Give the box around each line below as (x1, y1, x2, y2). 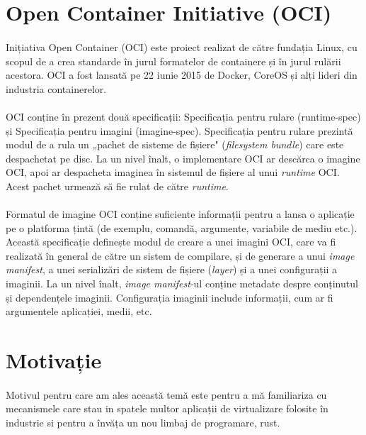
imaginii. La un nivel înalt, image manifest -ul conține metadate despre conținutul (6, 276, 358, 291)
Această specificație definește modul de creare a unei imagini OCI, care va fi (6, 234, 336, 249)
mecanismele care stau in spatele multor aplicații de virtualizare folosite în (6, 401, 328, 416)
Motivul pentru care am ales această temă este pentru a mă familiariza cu (6, 387, 327, 402)
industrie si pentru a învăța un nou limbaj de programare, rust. (6, 415, 280, 429)
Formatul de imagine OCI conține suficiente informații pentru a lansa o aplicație (6, 207, 355, 221)
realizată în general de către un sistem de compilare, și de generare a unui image (6, 248, 355, 263)
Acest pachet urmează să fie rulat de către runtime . (6, 178, 229, 193)
